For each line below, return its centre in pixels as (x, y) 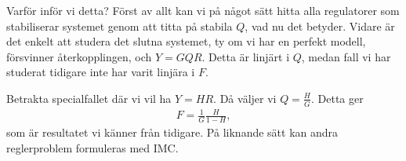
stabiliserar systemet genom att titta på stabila (120, 26)
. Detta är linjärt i (246, 56)
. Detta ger (337, 98)
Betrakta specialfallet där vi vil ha (89, 98)
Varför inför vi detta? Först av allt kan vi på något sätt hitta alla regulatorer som (203, 10)
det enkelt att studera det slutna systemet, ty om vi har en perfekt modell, (186, 41)
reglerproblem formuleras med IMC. (92, 147)
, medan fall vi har (346, 56)
